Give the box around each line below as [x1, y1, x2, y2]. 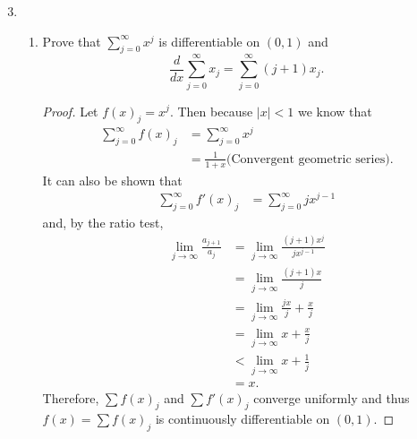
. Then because [169, 101, 253, 120]
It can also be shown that [42, 170, 183, 189]
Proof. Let [42, 101, 98, 120]
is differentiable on [158, 31, 260, 50]
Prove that [42, 31, 101, 50]
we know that [297, 101, 372, 120]
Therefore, [42, 388, 99, 407]
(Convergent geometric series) [226, 152, 390, 166]
